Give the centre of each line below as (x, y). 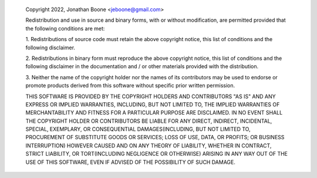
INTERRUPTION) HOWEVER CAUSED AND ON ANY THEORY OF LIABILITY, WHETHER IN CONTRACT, (149, 145)
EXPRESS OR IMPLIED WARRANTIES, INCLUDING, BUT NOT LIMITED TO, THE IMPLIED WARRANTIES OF (153, 104)
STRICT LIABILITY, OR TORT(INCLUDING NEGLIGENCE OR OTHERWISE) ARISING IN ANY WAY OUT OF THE (156, 154)
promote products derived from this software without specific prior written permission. (130, 86)
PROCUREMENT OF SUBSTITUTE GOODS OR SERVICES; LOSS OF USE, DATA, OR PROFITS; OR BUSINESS (155, 137)
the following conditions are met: (65, 28)
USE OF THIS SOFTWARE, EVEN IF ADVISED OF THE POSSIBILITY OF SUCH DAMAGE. (131, 162)
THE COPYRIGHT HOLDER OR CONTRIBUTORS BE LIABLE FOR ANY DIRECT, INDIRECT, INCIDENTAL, (149, 121)
